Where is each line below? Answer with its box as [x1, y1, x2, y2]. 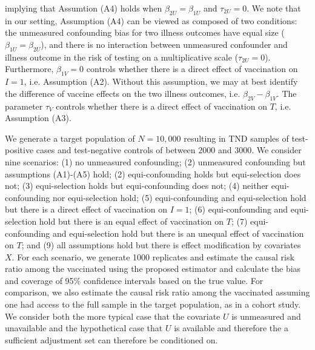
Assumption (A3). [5, 111, 71, 124]
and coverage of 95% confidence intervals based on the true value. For [5, 274, 264, 286]
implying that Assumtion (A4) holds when [5, 2, 162, 14]
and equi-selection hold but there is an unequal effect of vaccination [52, 226, 304, 239]
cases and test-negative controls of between [36, 144, 196, 156]
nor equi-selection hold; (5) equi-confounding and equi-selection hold [52, 191, 307, 203]
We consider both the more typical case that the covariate [5, 309, 220, 322]
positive [5, 144, 34, 156]
